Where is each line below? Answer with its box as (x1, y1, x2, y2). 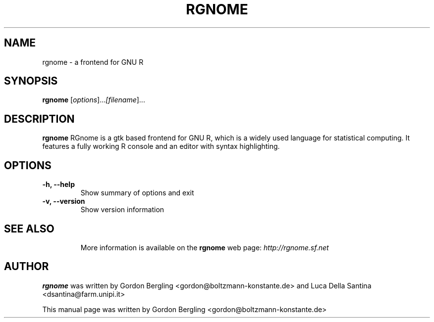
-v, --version (42, 197, 85, 206)
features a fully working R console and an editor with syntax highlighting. (42, 142, 280, 151)
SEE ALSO (4, 222, 54, 235)
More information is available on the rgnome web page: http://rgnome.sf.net (80, 243, 329, 252)
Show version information (80, 205, 164, 214)
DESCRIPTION (4, 112, 75, 125)
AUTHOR (4, 260, 49, 273)
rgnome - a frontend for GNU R (42, 57, 144, 66)
